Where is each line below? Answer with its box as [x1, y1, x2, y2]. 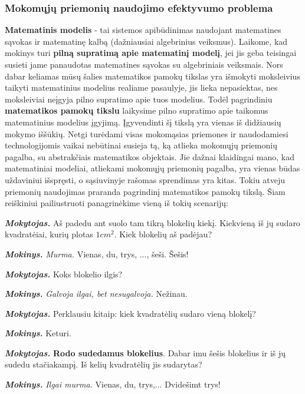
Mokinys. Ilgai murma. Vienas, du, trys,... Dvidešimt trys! [5, 378, 221, 390]
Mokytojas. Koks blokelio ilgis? [5, 267, 123, 280]
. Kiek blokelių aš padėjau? [114, 228, 212, 240]
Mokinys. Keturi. [5, 327, 71, 339]
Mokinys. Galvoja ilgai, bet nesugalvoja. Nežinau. [5, 287, 188, 300]
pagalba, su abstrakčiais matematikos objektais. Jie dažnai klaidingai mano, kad [5, 150, 295, 163]
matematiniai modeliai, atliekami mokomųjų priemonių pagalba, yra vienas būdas [5, 162, 300, 174]
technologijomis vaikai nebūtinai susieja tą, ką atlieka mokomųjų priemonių [5, 139, 277, 151]
